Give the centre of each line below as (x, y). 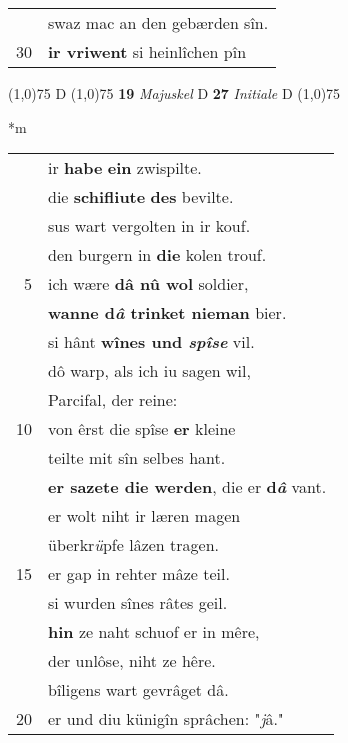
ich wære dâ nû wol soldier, (148, 284)
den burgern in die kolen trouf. (157, 255)
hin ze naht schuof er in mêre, (154, 632)
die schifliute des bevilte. (141, 197)
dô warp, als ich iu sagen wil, (149, 371)
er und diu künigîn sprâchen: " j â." (166, 719)
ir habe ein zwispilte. (125, 168)
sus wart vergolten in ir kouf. (149, 226)
